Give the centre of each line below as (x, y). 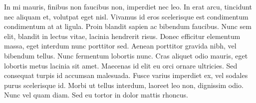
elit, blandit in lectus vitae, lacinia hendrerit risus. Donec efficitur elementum (122, 36)
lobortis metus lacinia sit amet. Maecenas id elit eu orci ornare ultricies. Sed (121, 65)
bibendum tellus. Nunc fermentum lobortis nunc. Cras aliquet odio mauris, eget (126, 55)
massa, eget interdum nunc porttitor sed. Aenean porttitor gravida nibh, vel (120, 46)
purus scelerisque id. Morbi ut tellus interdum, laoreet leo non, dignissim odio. (124, 85)
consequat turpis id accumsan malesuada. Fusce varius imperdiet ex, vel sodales (126, 75)
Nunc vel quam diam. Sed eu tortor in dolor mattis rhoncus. (96, 95)
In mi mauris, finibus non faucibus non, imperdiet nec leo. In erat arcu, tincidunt (128, 6)
